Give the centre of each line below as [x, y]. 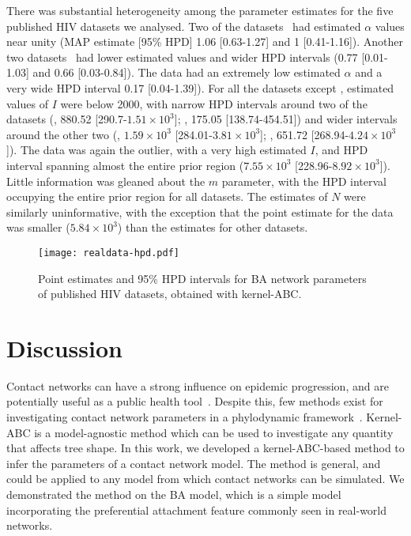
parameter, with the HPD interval [304, 181]
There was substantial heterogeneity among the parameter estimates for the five [200, 10]
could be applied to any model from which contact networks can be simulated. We [205, 479]
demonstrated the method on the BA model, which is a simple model [174, 494]
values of [27, 103]
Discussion [64, 347]
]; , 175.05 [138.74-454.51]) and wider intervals [286, 119]
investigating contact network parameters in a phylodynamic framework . [185, 417]
